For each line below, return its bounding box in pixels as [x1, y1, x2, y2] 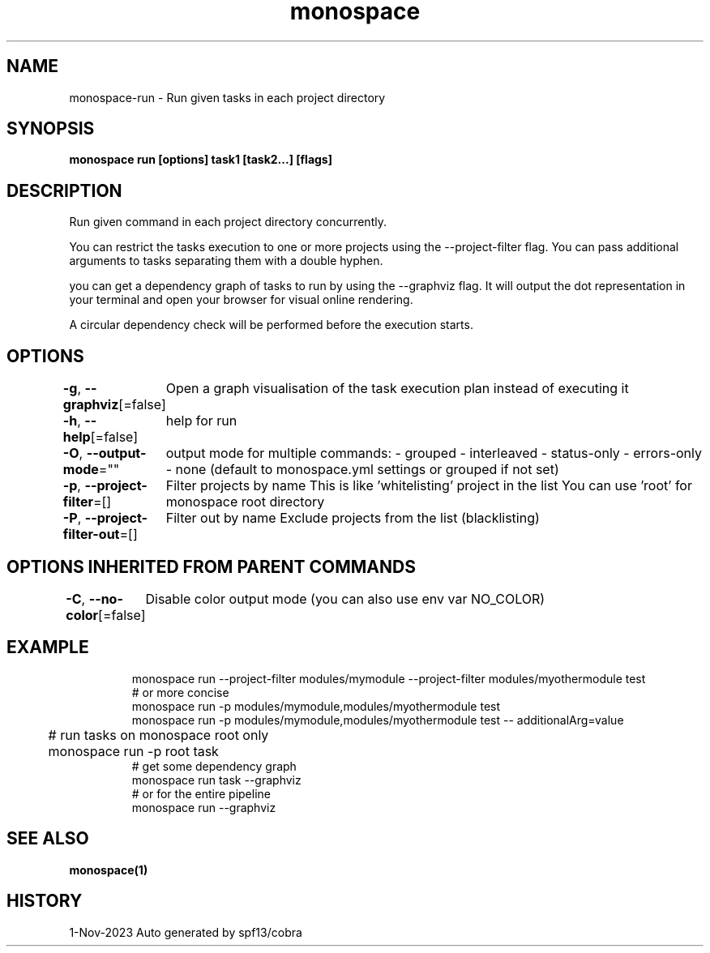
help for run [165, 412, 237, 429]
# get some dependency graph [131, 759, 297, 773]
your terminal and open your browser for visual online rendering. [69, 293, 413, 307]
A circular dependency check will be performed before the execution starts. [69, 318, 473, 332]
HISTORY [6, 891, 83, 912]
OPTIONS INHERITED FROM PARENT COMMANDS [6, 556, 416, 577]
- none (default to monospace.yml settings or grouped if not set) [165, 461, 559, 478]
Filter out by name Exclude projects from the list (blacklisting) [165, 510, 540, 527]
